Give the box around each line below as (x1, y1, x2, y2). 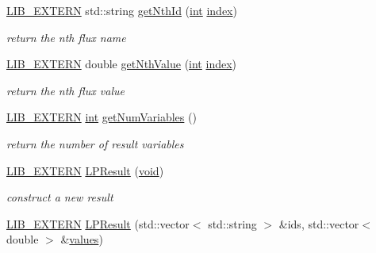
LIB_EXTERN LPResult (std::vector (6, 215, 190, 232)
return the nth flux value (6, 82, 125, 98)
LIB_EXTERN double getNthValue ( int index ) (6, 56, 237, 72)
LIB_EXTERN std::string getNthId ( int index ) (6, 2, 237, 18)
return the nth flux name (6, 29, 126, 45)
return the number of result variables (6, 135, 184, 151)
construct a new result (6, 189, 113, 205)
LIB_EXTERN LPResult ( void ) (6, 162, 164, 178)
